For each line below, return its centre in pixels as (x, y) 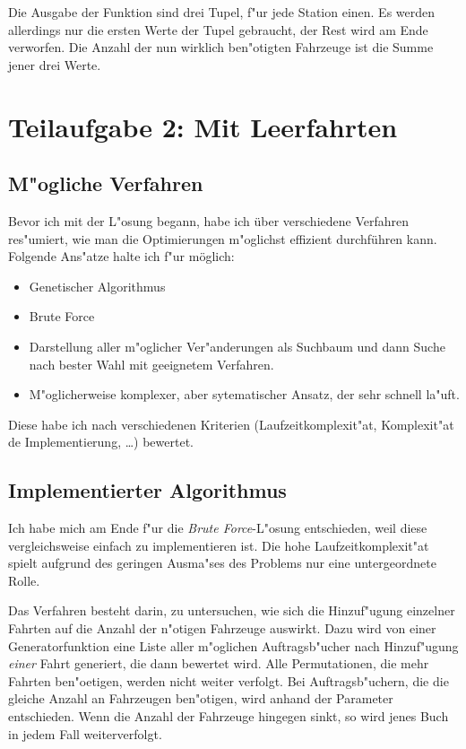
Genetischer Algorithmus (97, 286)
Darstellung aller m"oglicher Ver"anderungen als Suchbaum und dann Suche (237, 346)
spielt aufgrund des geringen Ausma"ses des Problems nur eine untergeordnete (222, 563)
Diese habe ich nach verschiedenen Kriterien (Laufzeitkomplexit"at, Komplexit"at (231, 424)
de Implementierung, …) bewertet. (101, 442)
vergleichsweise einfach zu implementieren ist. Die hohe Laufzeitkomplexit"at (219, 545)
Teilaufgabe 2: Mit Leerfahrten (203, 126)
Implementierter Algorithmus (147, 490)
